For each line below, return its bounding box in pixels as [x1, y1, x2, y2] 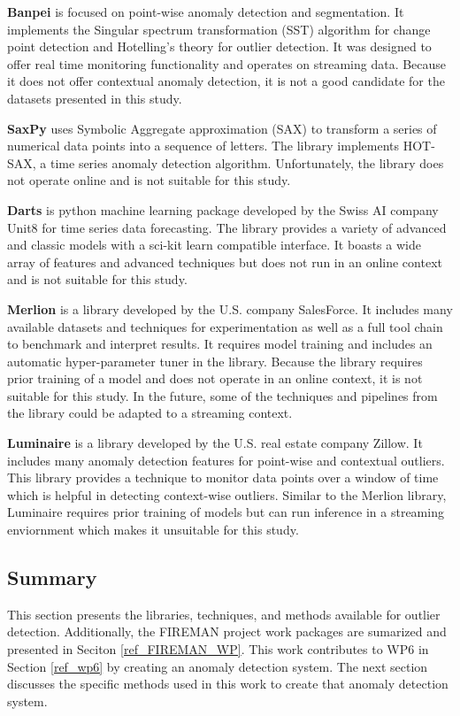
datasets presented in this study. [7, 89, 182, 107]
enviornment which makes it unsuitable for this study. [7, 520, 299, 539]
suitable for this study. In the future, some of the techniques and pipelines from [7, 386, 438, 404]
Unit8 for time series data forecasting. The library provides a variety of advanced [7, 218, 447, 236]
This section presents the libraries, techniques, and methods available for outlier [7, 604, 441, 623]
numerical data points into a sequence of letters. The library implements [7, 136, 400, 155]
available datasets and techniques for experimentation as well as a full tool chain [7, 317, 443, 335]
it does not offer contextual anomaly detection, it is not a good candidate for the [7, 72, 445, 90]
